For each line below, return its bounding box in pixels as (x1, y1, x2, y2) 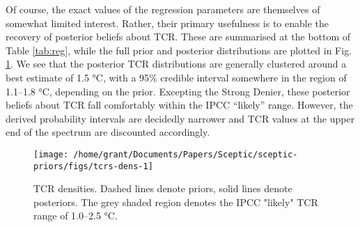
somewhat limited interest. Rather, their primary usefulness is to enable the (6, 15, 329, 30)
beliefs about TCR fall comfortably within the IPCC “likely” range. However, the (6, 97, 353, 112)
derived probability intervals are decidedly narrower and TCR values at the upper (6, 111, 355, 125)
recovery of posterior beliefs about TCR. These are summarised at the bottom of (6, 29, 351, 44)
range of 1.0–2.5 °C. (33, 208, 118, 223)
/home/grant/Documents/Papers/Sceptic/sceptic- (73, 149, 298, 159)
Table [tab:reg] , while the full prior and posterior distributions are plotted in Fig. (6, 42, 352, 57)
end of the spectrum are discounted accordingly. (6, 125, 210, 139)
